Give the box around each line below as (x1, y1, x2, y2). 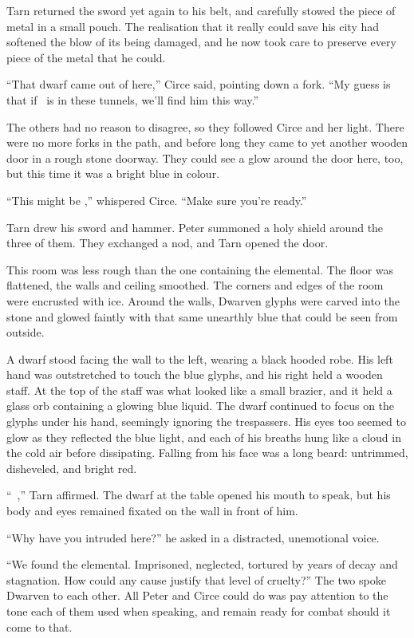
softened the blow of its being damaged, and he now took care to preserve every (6, 33, 396, 50)
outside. (6, 324, 45, 341)
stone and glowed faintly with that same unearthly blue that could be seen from (6, 308, 398, 325)
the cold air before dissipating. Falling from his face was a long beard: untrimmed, (6, 444, 408, 461)
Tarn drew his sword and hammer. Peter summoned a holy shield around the (6, 219, 384, 235)
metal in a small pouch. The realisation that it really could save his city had (6, 18, 380, 34)
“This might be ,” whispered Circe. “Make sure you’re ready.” (6, 191, 307, 208)
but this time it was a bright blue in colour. (6, 165, 220, 182)
